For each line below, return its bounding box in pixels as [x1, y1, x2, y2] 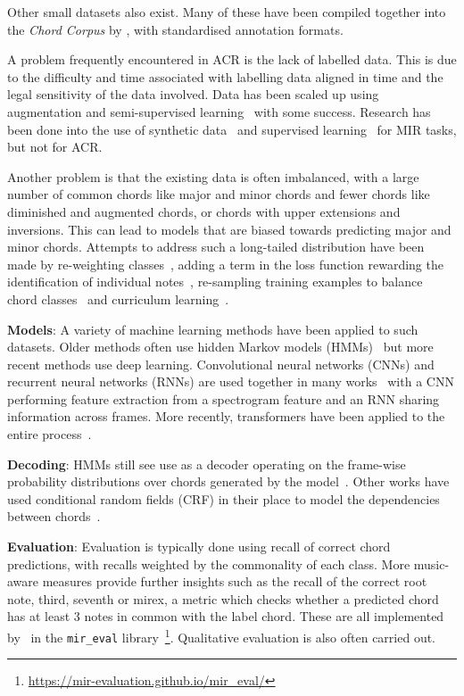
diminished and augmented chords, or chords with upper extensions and [7, 202, 401, 220]
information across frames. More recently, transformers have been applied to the [7, 407, 445, 426]
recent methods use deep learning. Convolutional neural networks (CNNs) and [7, 354, 435, 373]
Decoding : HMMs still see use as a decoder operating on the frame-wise [7, 454, 406, 473]
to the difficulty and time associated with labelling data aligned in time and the [7, 67, 443, 86]
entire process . [7, 425, 92, 443]
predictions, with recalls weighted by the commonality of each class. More [7, 554, 410, 573]
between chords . [7, 507, 101, 526]
